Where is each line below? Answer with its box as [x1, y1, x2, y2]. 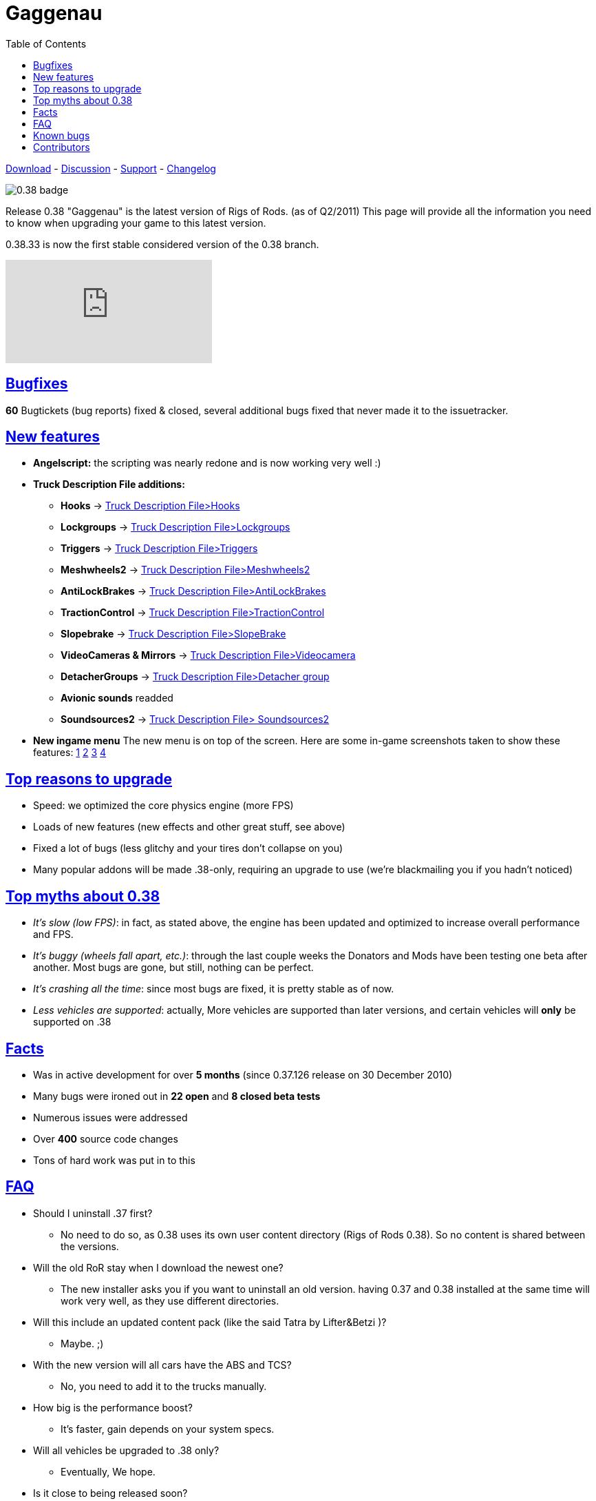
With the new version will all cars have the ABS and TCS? [33, 1358, 292, 1371]
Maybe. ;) [61, 1337, 104, 1349]
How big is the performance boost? [33, 1401, 193, 1413]
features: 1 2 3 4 [33, 746, 107, 759]
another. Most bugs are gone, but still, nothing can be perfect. [33, 961, 314, 974]
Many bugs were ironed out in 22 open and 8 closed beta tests [33, 1090, 321, 1102]
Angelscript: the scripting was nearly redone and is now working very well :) [33, 457, 381, 469]
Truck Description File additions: [33, 478, 185, 491]
